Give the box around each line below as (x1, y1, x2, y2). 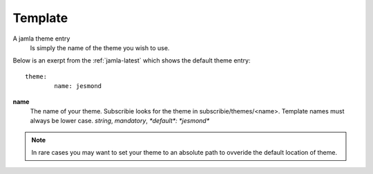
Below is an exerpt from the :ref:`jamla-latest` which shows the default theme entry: (12, 56, 251, 65)
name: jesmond (54, 83, 102, 90)
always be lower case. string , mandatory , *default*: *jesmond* (30, 117, 210, 125)
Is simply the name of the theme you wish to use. (30, 43, 170, 52)
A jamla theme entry (12, 34, 70, 43)
